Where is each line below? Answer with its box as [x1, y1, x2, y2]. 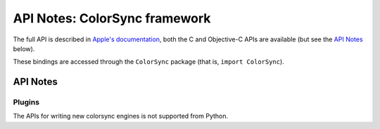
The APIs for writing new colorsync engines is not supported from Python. [13, 112, 229, 121]
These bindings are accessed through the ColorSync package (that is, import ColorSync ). [13, 57, 284, 66]
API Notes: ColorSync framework [13, 11, 211, 26]
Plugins [13, 97, 40, 107]
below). [13, 44, 35, 53]
